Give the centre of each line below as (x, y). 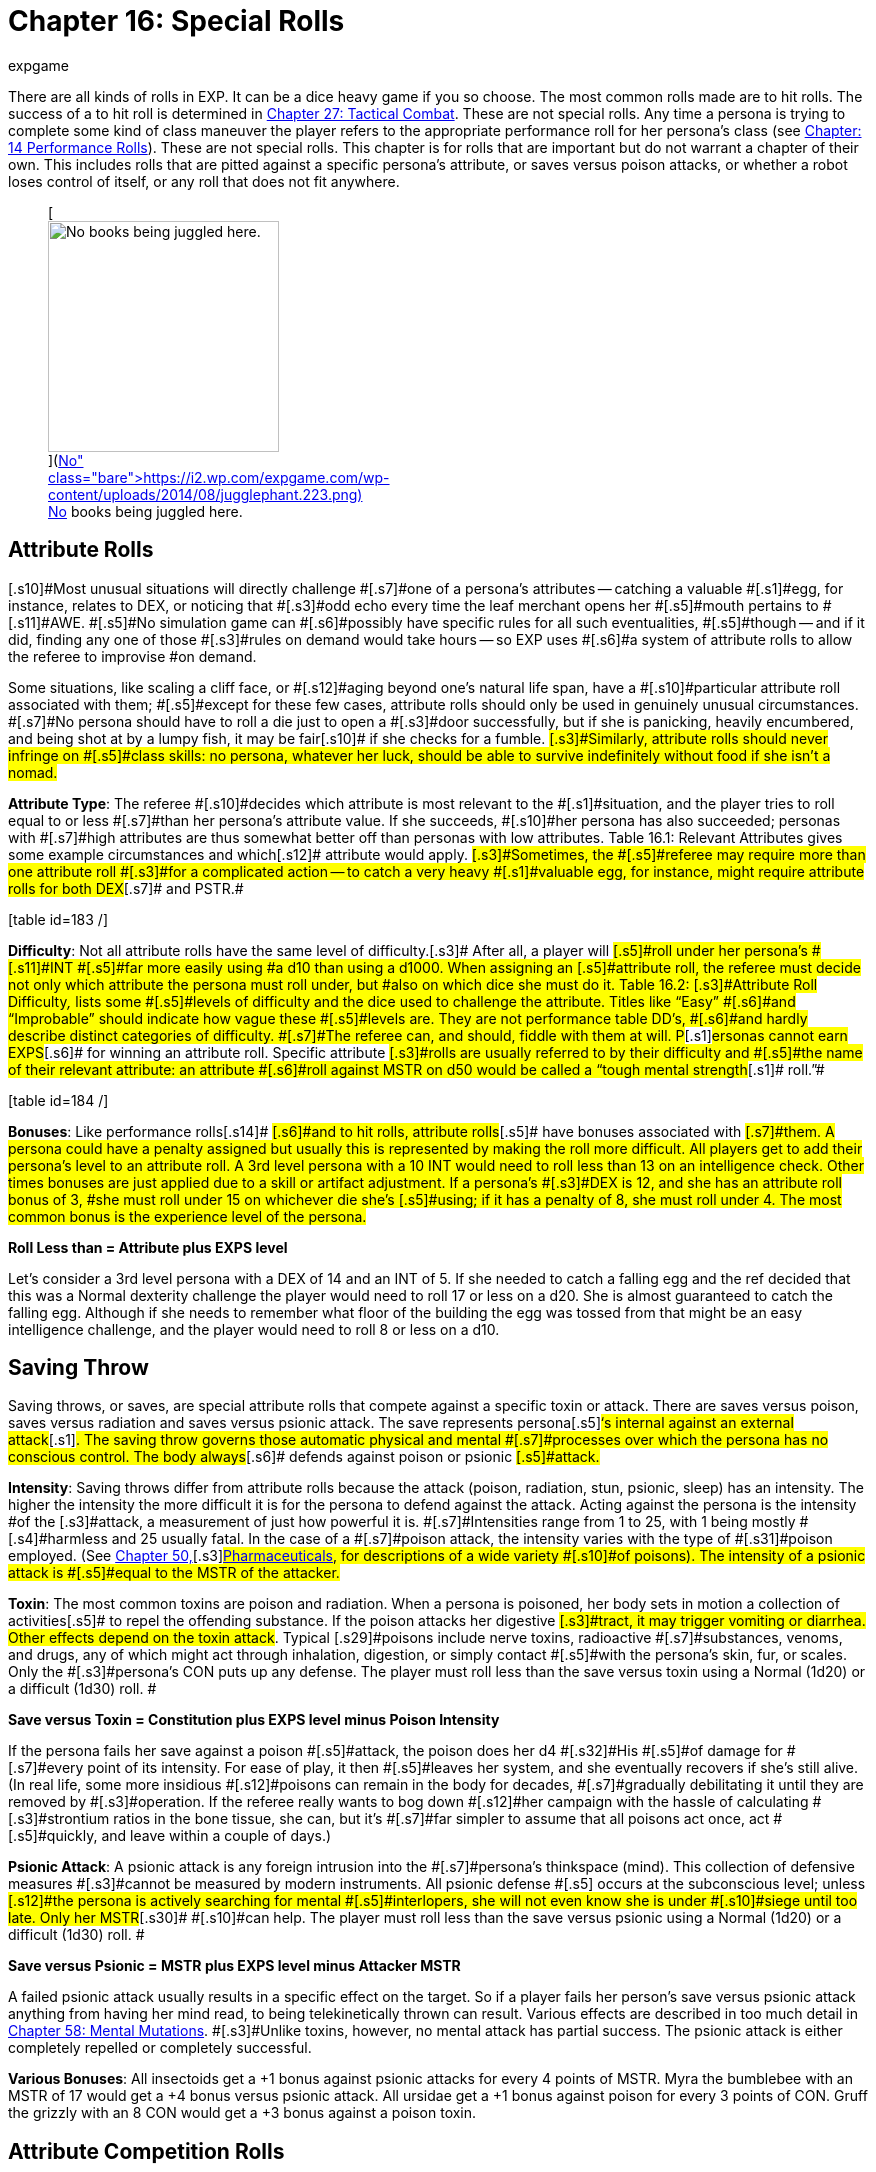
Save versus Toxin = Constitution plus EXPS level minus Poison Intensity (254, 1720)
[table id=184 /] (58, 1100)
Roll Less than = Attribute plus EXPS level (148, 1247)
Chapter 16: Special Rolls (176, 21)
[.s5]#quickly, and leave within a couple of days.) (170, 1836)
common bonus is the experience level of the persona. (187, 1216)
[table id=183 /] (58, 919)
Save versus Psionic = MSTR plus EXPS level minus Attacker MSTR (234, 1966)
